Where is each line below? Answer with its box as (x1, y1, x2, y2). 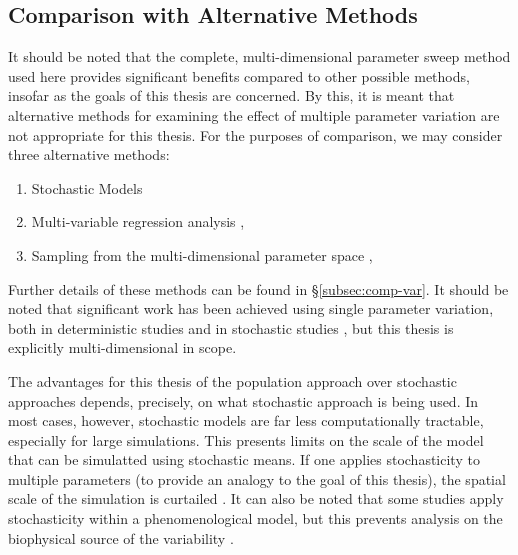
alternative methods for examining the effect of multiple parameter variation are (8, 104, 500, 125)
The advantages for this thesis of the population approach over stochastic (8, 370, 457, 391)
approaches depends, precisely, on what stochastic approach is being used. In (8, 390, 479, 411)
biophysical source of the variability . (8, 527, 234, 548)
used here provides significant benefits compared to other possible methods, (8, 65, 470, 86)
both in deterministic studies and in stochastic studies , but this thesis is (8, 317, 454, 338)
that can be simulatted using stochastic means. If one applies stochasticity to (8, 449, 480, 470)
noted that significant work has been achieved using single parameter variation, (8, 298, 494, 319)
